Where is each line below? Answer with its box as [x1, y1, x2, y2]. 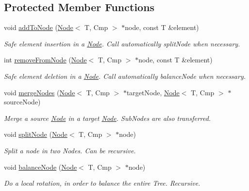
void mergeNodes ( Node [4, 87, 75, 97]
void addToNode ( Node [4, 22, 73, 32]
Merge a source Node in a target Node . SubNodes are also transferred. [4, 113, 211, 123]
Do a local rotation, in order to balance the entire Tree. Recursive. [4, 178, 200, 188]
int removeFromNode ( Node [4, 55, 87, 65]
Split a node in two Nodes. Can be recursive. [4, 145, 136, 155]
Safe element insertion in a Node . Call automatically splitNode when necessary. [4, 38, 240, 48]
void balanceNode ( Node [4, 162, 77, 172]
